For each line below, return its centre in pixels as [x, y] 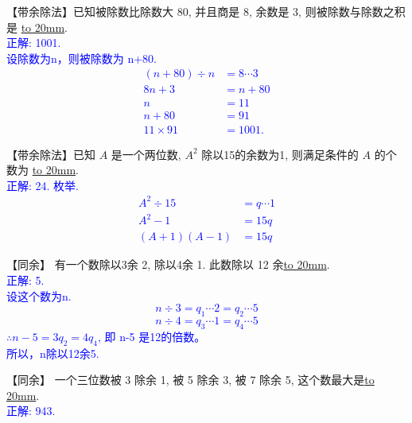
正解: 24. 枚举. [43, 185]
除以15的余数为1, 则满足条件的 [280, 154]
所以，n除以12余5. [53, 353]
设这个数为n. [39, 295]
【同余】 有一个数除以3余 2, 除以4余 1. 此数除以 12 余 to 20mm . [168, 264]
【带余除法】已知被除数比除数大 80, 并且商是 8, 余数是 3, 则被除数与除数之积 [206, 11]
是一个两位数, [146, 154]
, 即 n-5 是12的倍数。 [152, 336]
